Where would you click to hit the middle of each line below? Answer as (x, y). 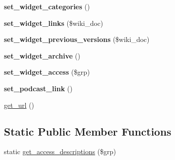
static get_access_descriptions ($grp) (60, 151)
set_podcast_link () (38, 88)
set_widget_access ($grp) (47, 72)
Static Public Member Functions (88, 131)
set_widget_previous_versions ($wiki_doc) (77, 39)
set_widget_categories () (47, 6)
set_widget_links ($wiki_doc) (54, 23)
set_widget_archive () (42, 55)
